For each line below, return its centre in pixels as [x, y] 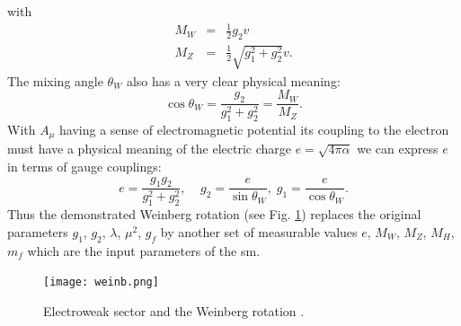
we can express [398, 149]
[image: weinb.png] [101, 282]
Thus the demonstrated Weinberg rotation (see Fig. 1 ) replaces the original [214, 214]
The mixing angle [55, 80]
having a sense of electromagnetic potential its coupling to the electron [254, 129]
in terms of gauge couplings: [84, 167]
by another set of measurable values [259, 231]
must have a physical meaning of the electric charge [149, 149]
